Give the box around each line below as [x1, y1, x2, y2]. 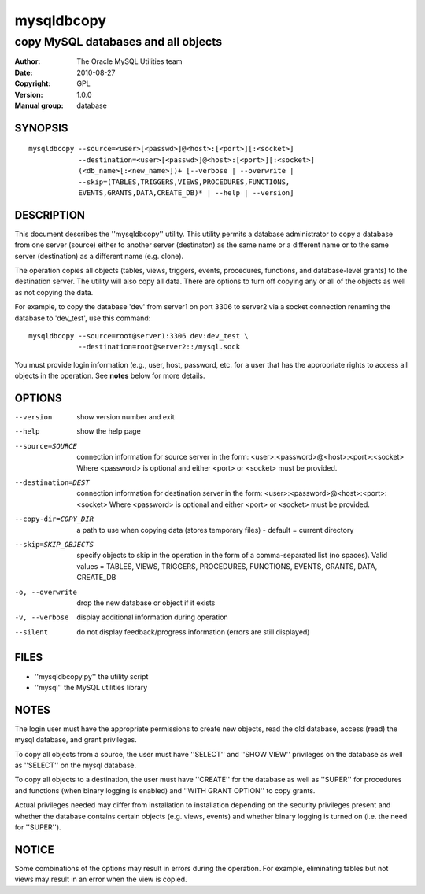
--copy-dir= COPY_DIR [14, 515, 94, 523]
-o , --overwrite [14, 587, 78, 597]
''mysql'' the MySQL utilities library [34, 682, 148, 692]
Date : [14, 68, 33, 77]
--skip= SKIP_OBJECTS [14, 540, 94, 549]
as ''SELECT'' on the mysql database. [14, 760, 137, 770]
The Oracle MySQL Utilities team [76, 57, 183, 66]
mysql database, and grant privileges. [14, 735, 137, 744]
